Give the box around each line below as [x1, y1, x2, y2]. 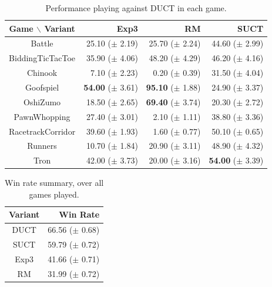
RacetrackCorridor [9, 125, 76, 137]
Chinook [26, 66, 58, 79]
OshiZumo [23, 95, 61, 108]
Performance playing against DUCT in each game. [45, 2, 227, 14]
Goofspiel [25, 81, 59, 93]
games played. [29, 188, 79, 200]
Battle [31, 37, 53, 49]
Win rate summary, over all [5, 176, 104, 189]
